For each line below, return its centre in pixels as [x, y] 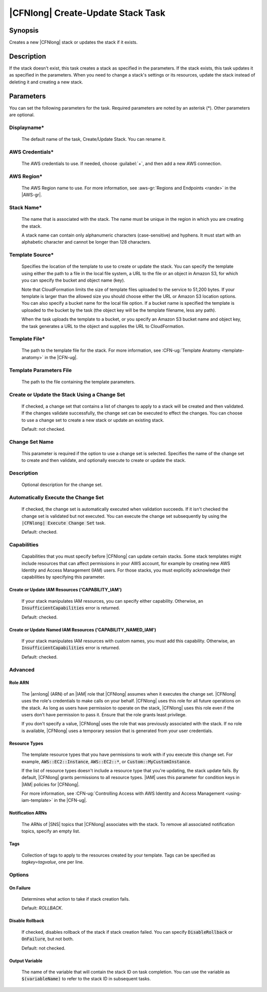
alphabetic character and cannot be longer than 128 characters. [86, 242]
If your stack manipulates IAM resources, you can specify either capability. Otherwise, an [112, 601]
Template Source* [31, 255]
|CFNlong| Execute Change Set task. [64, 523]
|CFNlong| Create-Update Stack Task [87, 13]
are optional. [22, 115]
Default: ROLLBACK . [42, 908]
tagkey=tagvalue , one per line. [53, 862]
